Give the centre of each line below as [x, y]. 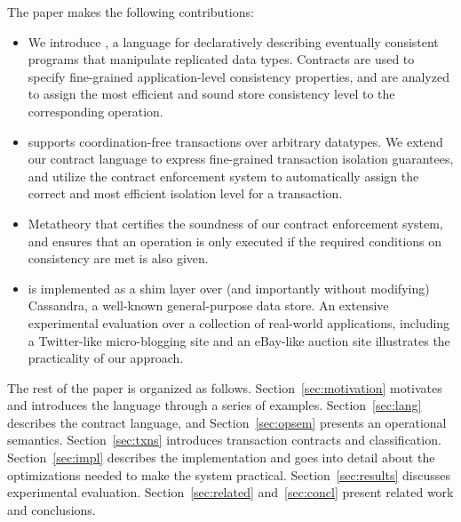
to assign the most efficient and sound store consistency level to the [211, 94]
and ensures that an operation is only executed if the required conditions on [235, 241]
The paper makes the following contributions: [131, 12]
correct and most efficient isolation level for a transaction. [185, 193]
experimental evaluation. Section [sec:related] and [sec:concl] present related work [230, 492]
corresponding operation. [95, 111]
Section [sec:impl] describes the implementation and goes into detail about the [221, 458]
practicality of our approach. [106, 358]
